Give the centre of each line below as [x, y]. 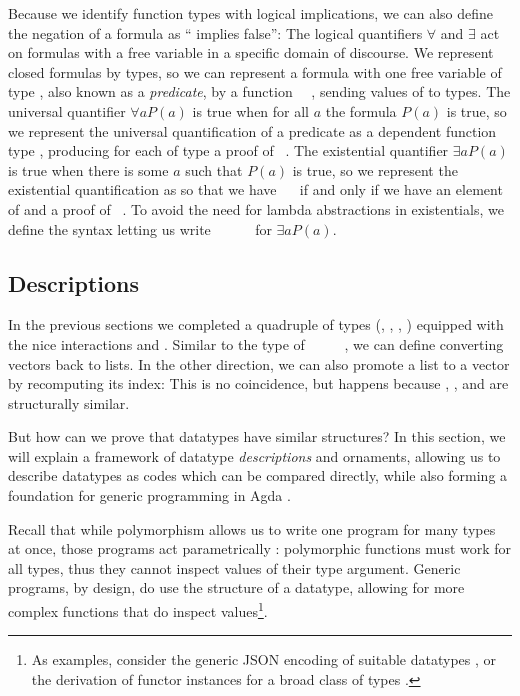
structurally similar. [69, 402]
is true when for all [251, 110]
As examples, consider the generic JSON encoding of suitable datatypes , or [264, 659]
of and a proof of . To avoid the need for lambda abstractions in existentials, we [256, 208]
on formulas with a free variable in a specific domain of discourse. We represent [251, 52]
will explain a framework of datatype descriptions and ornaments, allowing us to [254, 455]
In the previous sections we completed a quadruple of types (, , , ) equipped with [256, 324]
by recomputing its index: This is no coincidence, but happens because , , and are [258, 383]
